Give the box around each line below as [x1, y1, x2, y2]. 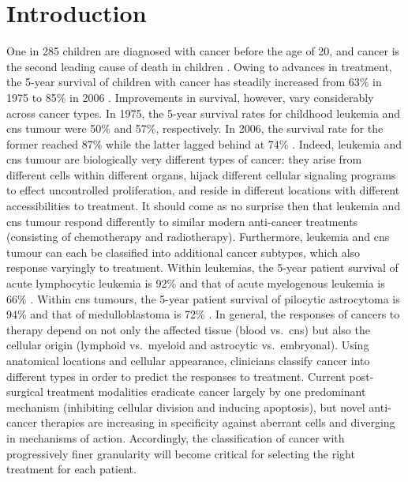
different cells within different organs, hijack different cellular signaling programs [6, 166, 396, 183]
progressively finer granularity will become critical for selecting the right [6, 445, 355, 461]
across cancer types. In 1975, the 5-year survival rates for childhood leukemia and [6, 104, 401, 121]
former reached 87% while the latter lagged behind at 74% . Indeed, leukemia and [6, 135, 402, 152]
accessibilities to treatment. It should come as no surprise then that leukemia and [6, 198, 401, 214]
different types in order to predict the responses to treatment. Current [6, 367, 346, 384]
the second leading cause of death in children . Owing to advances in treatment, [6, 58, 392, 74]
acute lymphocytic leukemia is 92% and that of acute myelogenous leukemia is [6, 275, 385, 292]
